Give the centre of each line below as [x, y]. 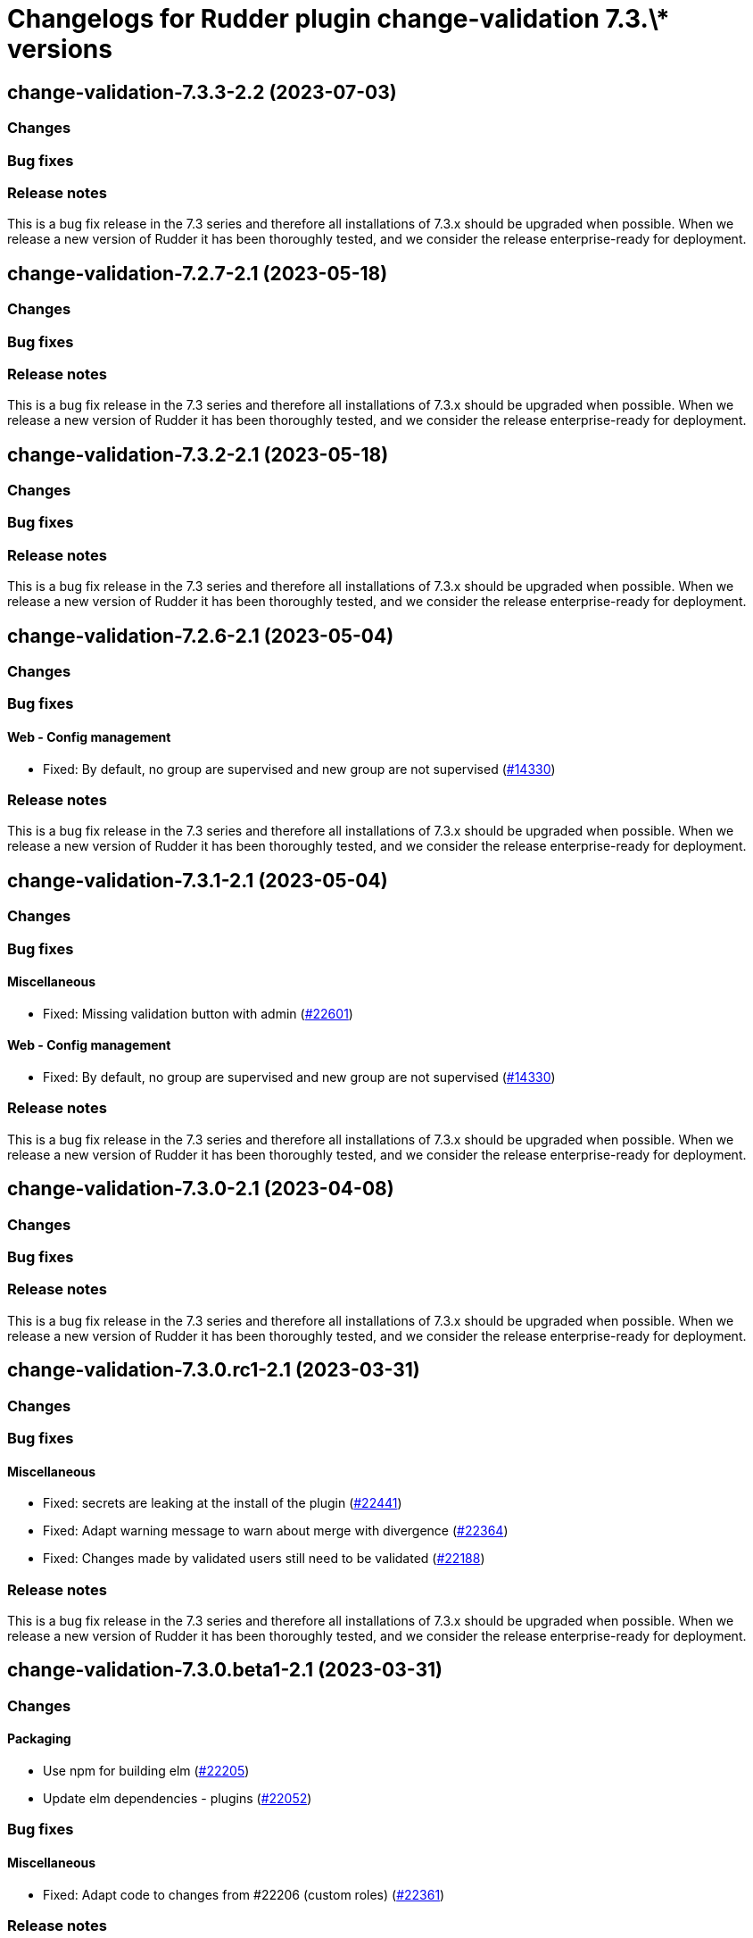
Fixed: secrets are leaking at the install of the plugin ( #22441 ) [223, 1503]
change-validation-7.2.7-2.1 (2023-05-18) [198, 273]
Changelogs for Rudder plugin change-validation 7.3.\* [339, 19]
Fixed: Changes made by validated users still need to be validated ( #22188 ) [264, 1559]
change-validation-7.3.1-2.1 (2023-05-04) [198, 880]
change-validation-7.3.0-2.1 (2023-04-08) [201, 1189]
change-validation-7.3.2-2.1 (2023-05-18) [198, 454]
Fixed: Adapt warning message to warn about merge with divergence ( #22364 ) [276, 1531]
